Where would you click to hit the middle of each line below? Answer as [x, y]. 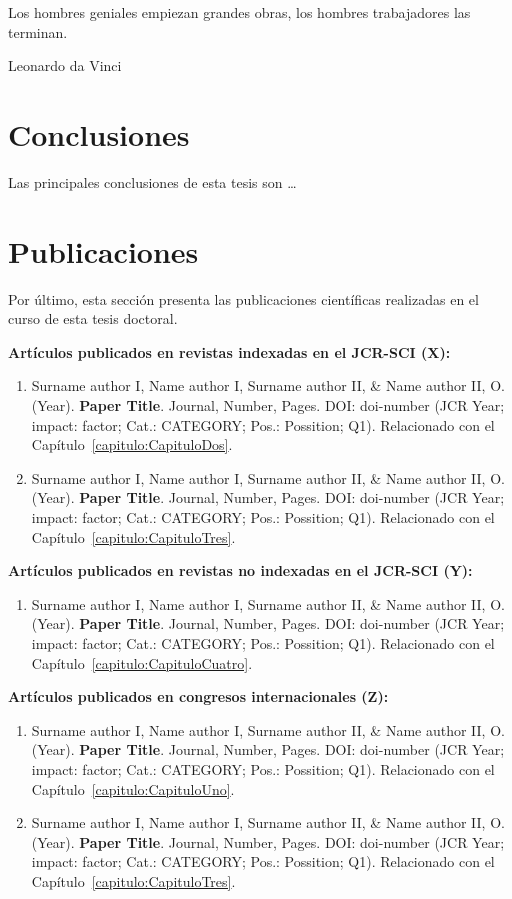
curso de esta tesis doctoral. [93, 318]
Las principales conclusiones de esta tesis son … [152, 181]
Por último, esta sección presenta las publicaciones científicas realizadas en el [243, 298]
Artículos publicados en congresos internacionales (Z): [198, 696]
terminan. [38, 31]
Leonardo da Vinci [65, 65]
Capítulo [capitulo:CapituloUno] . [133, 788]
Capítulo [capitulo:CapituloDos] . [132, 444]
